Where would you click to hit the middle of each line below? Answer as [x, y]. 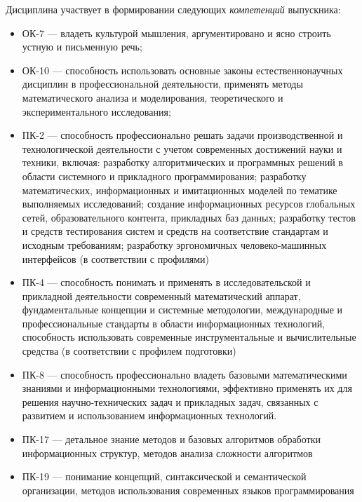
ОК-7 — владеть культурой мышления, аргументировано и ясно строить [176, 33]
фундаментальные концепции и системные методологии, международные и [182, 310]
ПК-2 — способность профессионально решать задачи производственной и [182, 135]
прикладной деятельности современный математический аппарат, [161, 296]
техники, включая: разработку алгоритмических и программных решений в [182, 162]
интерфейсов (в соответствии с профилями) [116, 258]
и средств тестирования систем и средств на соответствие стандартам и [175, 231]
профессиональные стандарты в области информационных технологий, [174, 323]
